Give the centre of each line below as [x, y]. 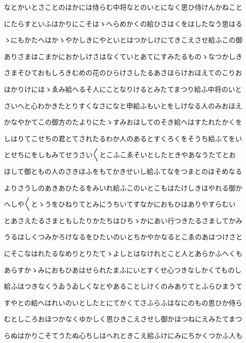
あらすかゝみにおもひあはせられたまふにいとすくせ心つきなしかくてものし [123, 269]
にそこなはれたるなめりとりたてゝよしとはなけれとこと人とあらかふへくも [123, 253]
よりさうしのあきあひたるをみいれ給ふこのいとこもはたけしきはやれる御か [123, 187]
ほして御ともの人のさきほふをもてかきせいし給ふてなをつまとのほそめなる [123, 171]
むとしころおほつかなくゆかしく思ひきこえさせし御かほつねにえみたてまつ [123, 319]
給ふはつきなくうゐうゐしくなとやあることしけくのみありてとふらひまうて [123, 286]
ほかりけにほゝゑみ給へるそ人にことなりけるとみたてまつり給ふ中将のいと [123, 89]
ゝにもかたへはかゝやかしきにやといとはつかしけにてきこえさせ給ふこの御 [123, 40]
